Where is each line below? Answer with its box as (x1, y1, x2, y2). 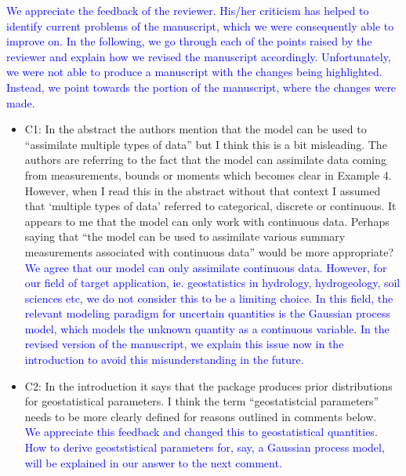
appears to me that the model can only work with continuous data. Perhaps (24, 213, 390, 229)
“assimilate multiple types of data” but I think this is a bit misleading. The (24, 136, 387, 152)
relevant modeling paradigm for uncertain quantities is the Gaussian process (24, 305, 391, 322)
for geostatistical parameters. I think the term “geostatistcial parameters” (24, 393, 379, 409)
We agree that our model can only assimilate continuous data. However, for (24, 259, 387, 275)
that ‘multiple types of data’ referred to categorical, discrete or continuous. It (24, 198, 397, 214)
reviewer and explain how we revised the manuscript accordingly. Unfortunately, (6, 48, 391, 64)
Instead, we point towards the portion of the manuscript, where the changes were (6, 78, 397, 95)
